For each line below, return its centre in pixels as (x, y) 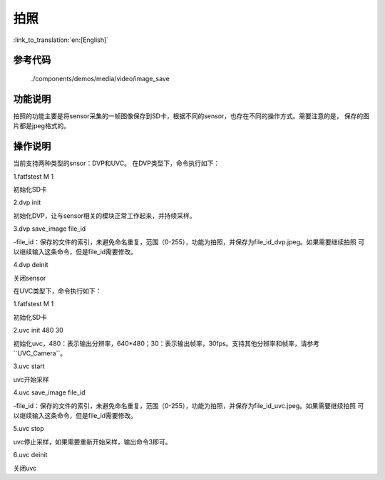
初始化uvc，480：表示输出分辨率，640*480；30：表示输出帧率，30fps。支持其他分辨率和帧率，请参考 (166, 343)
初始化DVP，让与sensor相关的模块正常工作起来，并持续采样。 (104, 215)
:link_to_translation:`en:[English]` (61, 40)
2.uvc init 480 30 (38, 330)
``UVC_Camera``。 (40, 353)
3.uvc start (29, 366)
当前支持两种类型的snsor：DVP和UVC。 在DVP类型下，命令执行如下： (117, 163)
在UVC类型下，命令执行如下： (57, 291)
